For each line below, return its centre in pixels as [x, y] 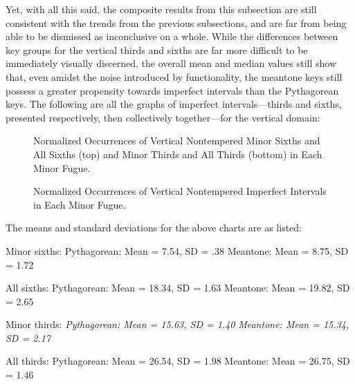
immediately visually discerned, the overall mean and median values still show [171, 63]
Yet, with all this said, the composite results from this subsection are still [161, 9]
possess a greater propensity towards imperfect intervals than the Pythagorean [172, 90]
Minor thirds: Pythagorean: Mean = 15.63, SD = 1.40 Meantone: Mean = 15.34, [177, 324]
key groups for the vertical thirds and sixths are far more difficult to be [157, 49]
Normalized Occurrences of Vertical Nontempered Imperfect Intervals [180, 191]
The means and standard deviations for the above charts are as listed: [154, 228]
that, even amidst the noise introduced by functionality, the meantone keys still [174, 76]
